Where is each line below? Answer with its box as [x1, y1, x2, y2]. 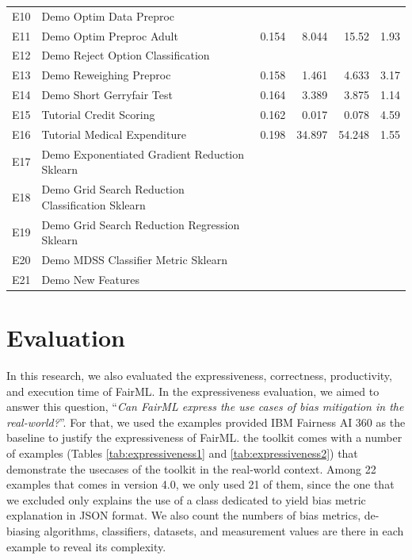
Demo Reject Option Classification [41, 47, 210, 63]
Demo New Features [41, 270, 139, 287]
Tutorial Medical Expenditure [41, 125, 186, 142]
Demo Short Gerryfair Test [41, 86, 173, 103]
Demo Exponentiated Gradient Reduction [41, 145, 245, 162]
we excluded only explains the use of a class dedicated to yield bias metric [6, 491, 366, 508]
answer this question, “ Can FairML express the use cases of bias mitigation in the [6, 398, 404, 415]
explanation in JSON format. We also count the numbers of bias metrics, [6, 507, 361, 524]
